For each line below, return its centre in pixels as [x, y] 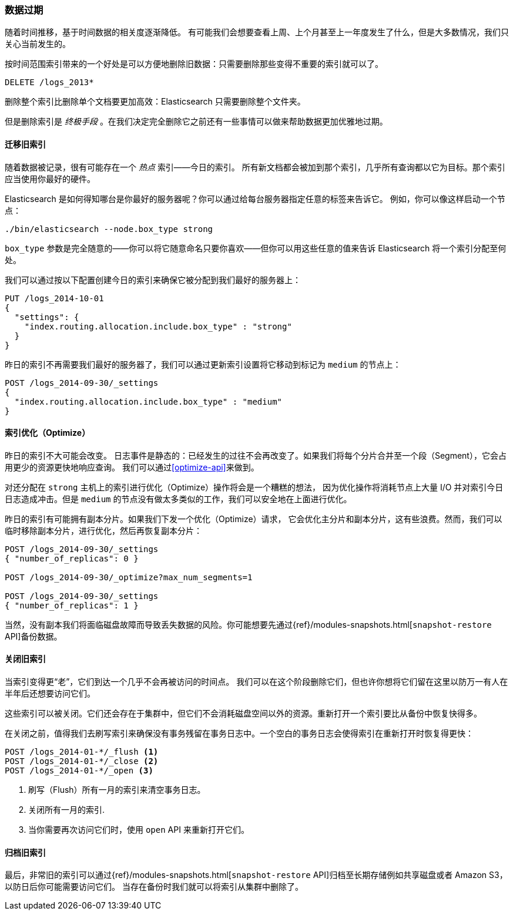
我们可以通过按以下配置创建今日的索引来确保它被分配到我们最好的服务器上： [153, 280]
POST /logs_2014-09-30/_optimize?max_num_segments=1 [129, 577]
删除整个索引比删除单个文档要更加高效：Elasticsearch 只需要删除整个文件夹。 [155, 102]
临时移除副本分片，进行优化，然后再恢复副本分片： [103, 530]
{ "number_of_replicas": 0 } [72, 558]
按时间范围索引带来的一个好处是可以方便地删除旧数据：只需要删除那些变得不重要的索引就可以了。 [194, 64]
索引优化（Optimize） [48, 433]
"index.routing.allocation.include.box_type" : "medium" [148, 401]
